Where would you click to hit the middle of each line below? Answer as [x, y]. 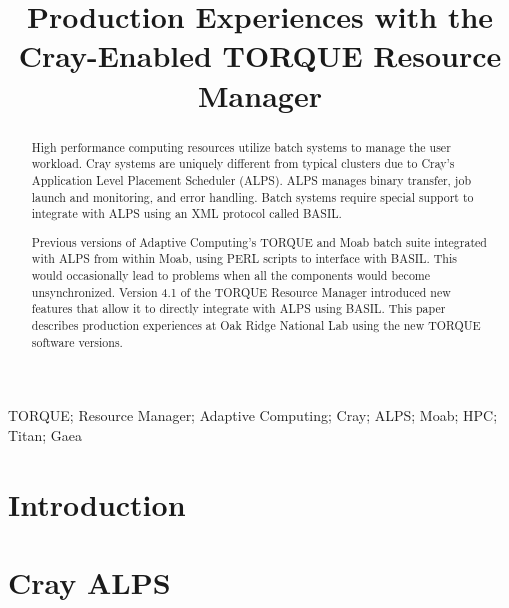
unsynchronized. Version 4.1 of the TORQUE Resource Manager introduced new [241, 291]
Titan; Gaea [45, 434]
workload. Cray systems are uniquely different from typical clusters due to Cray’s [243, 163]
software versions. [77, 341]
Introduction [97, 503]
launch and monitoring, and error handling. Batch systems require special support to [252, 196]
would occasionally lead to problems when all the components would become [231, 275]
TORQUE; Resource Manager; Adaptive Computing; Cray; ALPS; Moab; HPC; [253, 415]
